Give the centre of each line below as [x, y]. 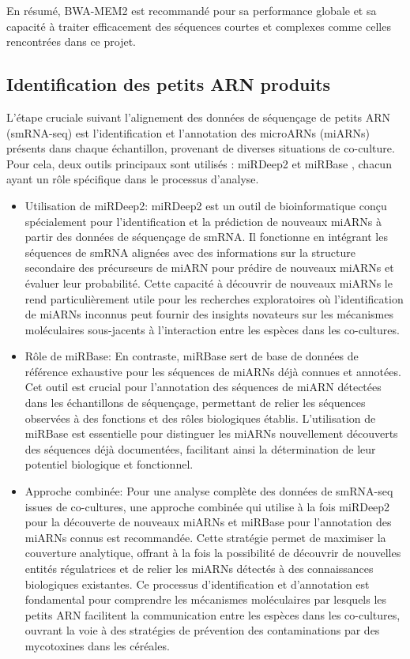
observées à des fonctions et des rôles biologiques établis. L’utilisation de [200, 418]
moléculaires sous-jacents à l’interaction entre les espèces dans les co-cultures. [212, 329]
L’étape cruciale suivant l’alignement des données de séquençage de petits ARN [199, 117]
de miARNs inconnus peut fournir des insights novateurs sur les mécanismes [209, 314]
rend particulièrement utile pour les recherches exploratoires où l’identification [214, 298]
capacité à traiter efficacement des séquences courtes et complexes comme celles [199, 26]
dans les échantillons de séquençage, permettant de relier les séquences [195, 403]
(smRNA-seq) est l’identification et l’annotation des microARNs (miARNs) [188, 132]
